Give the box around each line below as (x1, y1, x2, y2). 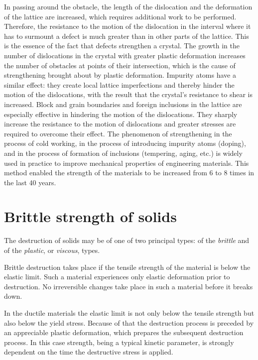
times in (230, 167, 255, 178)
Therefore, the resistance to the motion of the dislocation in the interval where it (4, 21, 251, 31)
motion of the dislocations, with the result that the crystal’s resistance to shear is (4, 89, 253, 100)
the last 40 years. (4, 177, 56, 187)
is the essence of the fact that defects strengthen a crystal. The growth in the (4, 40, 240, 51)
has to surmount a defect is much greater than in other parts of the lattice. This (4, 30, 249, 41)
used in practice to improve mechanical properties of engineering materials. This (4, 157, 249, 168)
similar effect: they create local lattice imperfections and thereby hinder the (4, 79, 235, 90)
